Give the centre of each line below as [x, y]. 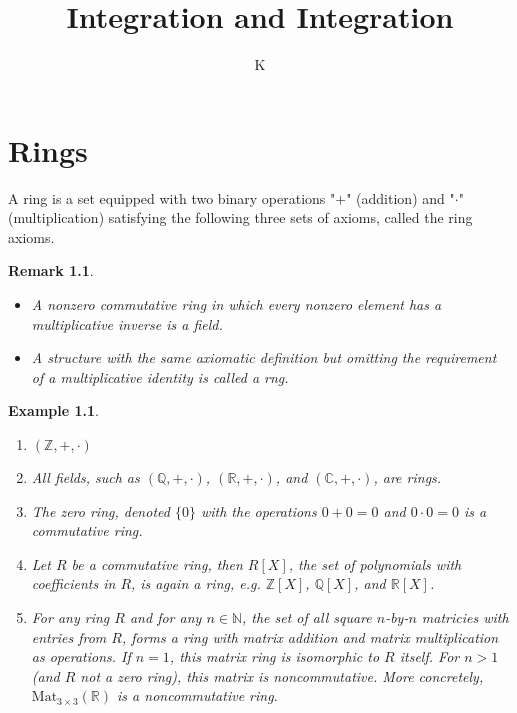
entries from [69, 636]
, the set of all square [306, 616]
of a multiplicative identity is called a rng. [160, 376]
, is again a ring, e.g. [196, 583]
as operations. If [81, 656]
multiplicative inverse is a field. [127, 323]
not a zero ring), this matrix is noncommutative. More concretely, [282, 675]
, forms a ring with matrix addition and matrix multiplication [310, 636]
